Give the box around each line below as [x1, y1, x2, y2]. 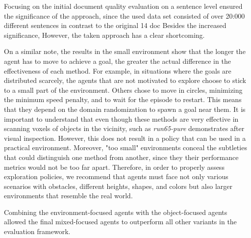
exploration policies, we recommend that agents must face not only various [4, 171, 228, 182]
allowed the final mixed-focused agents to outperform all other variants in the [4, 216, 237, 227]
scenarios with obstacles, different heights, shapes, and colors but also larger [4, 181, 232, 191]
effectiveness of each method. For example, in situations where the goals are [4, 65, 231, 76]
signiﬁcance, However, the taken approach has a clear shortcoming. [4, 29, 205, 40]
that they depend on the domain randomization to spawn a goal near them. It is [4, 104, 246, 114]
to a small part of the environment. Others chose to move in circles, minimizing [4, 84, 243, 95]
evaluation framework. [4, 226, 71, 237]
